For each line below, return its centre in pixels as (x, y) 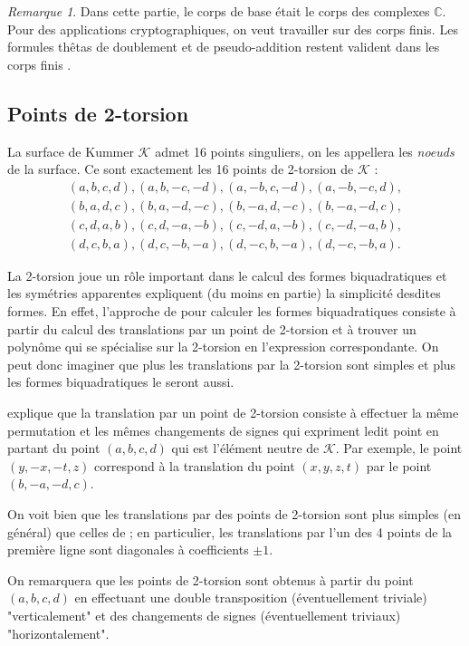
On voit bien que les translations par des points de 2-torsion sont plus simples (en (234, 514)
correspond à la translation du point (195, 465)
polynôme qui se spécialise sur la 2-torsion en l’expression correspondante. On (223, 347)
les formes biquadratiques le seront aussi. (121, 382)
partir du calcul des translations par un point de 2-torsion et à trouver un (212, 328)
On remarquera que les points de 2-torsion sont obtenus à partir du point (211, 579)
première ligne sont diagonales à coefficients (128, 550)
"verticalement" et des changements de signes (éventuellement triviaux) (204, 615)
